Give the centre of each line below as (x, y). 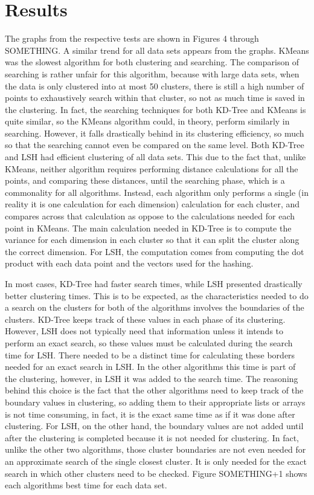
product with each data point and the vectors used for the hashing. (129, 263)
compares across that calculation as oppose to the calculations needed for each (150, 216)
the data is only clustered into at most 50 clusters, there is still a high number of (155, 86)
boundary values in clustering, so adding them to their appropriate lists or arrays (155, 402)
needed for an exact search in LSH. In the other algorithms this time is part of (150, 367)
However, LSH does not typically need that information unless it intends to (144, 331)
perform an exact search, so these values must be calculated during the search (149, 342)
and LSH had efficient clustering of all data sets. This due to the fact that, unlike (155, 157)
